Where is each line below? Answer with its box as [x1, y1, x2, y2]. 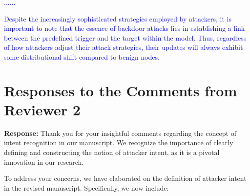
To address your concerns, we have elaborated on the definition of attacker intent [4, 173, 247, 183]
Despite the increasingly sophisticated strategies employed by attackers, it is [4, 13, 231, 23]
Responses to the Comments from [4, 80, 237, 100]
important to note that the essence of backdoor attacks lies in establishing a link [4, 23, 245, 33]
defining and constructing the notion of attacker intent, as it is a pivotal [4, 147, 220, 157]
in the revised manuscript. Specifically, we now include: [4, 182, 169, 193]
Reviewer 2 [4, 99, 81, 119]
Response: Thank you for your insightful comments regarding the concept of [4, 128, 236, 138]
